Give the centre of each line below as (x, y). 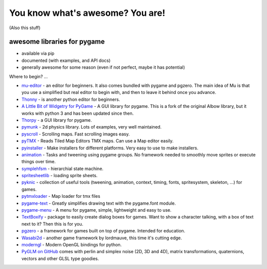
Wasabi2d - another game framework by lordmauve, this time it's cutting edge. (102, 238)
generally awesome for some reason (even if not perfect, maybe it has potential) (103, 67)
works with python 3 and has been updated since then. (78, 113)
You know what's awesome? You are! (87, 13)
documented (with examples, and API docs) (66, 60)
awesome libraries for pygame (57, 42)
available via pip (38, 53)
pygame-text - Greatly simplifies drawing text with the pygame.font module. (99, 203)
